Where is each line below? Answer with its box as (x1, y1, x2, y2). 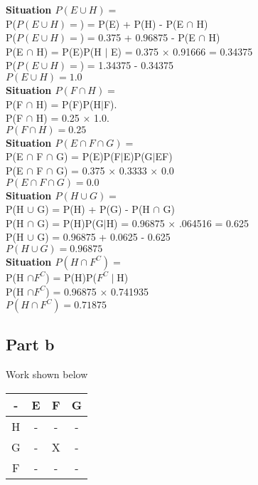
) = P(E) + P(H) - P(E (80, 16, 183, 31)
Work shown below (6, 367, 88, 382)
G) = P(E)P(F (56, 149, 121, 164)
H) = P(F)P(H (36, 96, 102, 111)
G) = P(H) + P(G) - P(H (37, 202, 150, 217)
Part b (6, 333, 55, 355)
